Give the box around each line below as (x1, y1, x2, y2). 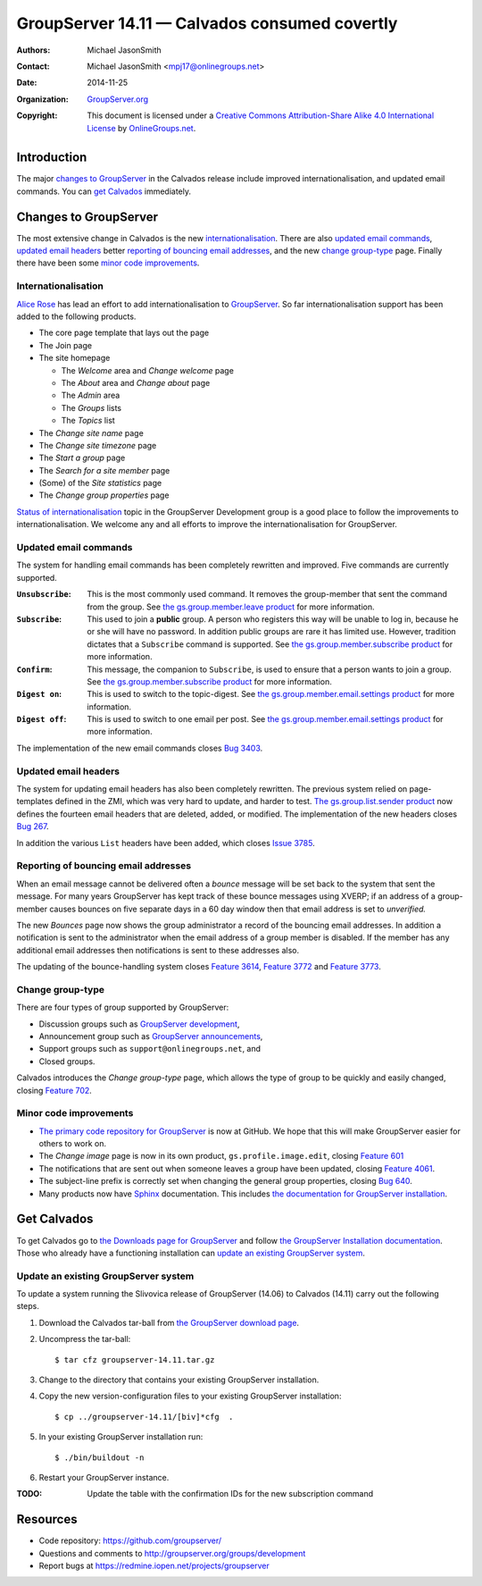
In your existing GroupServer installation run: (38, 1431, 204, 1442)
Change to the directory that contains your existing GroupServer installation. (38, 1374, 320, 1385)
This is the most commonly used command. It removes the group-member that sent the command (87, 589, 448, 600)
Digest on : (16, 689, 62, 700)
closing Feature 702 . (16, 1085, 93, 1095)
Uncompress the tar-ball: (38, 1334, 131, 1345)
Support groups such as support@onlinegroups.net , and (38, 1044, 262, 1054)
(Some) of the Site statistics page (38, 478, 162, 489)
